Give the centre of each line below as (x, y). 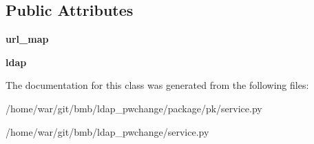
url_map (27, 39)
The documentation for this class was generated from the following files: (157, 85)
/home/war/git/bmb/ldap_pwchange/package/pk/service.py (134, 108)
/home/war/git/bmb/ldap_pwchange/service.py (107, 131)
